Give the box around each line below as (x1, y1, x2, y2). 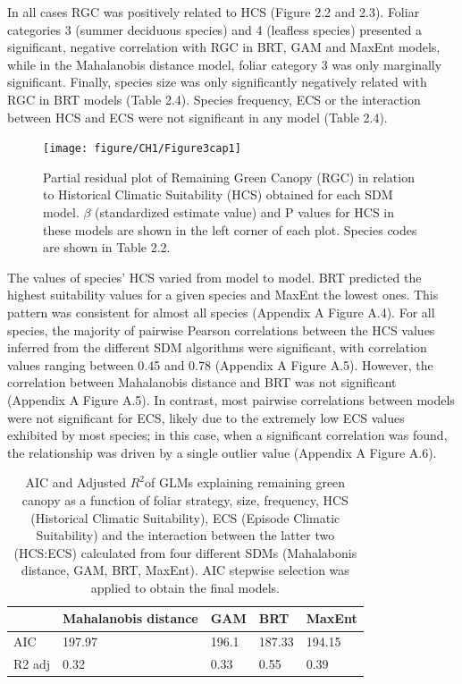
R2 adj (13, 654, 51, 673)
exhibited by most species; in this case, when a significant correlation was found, (7, 426, 448, 444)
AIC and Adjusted (25, 473, 127, 492)
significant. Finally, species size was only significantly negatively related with (7, 72, 427, 91)
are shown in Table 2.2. (43, 238, 171, 257)
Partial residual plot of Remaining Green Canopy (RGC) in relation (43, 167, 415, 186)
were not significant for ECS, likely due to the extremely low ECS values (7, 408, 405, 426)
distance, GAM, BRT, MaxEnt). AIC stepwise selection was (21, 561, 349, 579)
